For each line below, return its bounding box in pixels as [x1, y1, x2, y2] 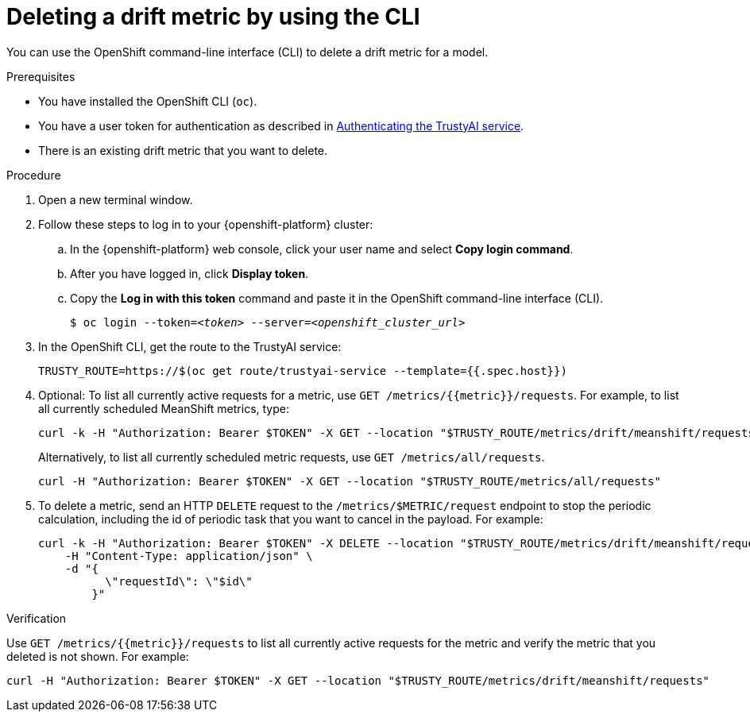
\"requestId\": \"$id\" [105, 574, 253, 588]
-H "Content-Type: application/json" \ [64, 549, 313, 562]
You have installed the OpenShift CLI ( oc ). [38, 94, 257, 108]
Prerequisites [6, 69, 75, 83]
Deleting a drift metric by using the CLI [6, 3, 420, 30]
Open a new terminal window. [38, 192, 193, 207]
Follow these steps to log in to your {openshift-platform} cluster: [38, 217, 373, 231]
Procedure [6, 168, 61, 182]
